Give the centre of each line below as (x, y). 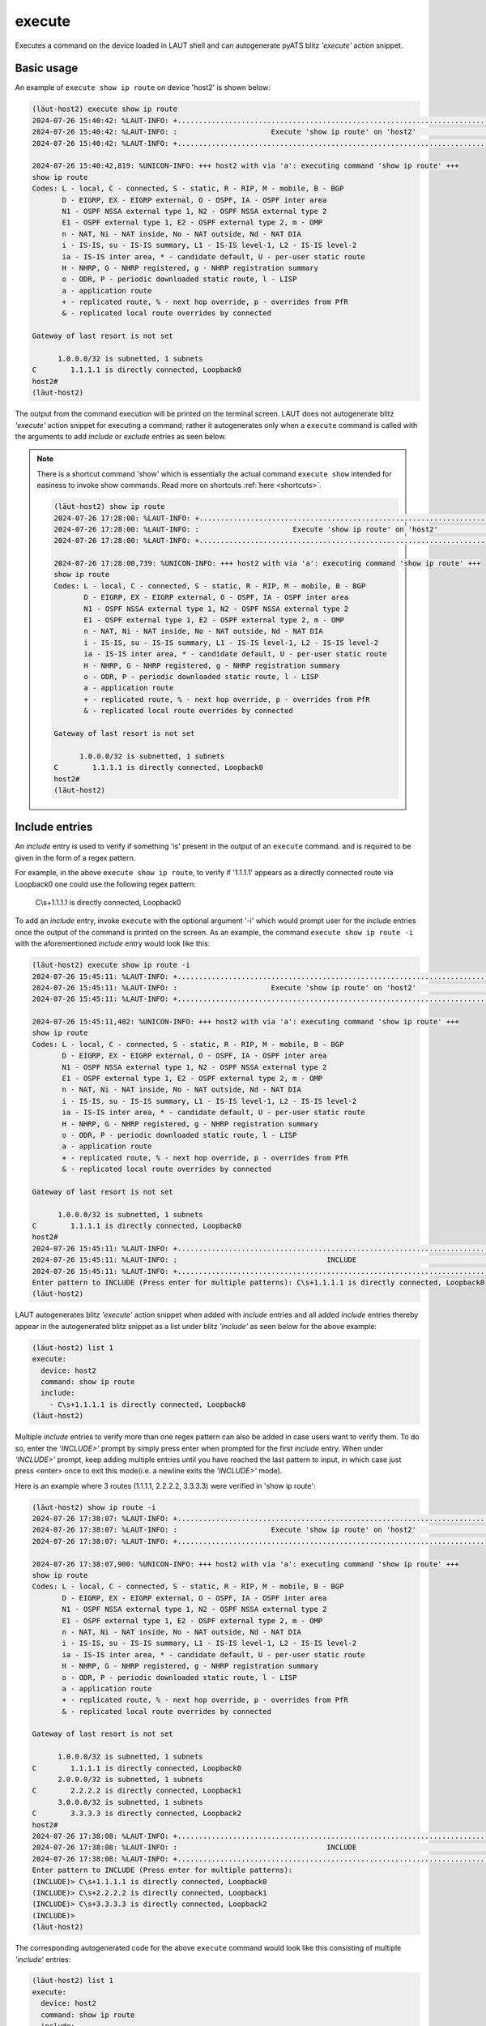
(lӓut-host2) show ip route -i (94, 1507)
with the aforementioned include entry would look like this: (113, 943)
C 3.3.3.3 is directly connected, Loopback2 (137, 1814)
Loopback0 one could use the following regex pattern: (105, 884)
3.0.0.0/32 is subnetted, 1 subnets (130, 1802)
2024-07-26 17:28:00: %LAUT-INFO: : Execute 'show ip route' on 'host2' (246, 529)
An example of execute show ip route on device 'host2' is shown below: (143, 88)
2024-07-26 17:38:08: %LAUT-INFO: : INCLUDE (194, 1847)
